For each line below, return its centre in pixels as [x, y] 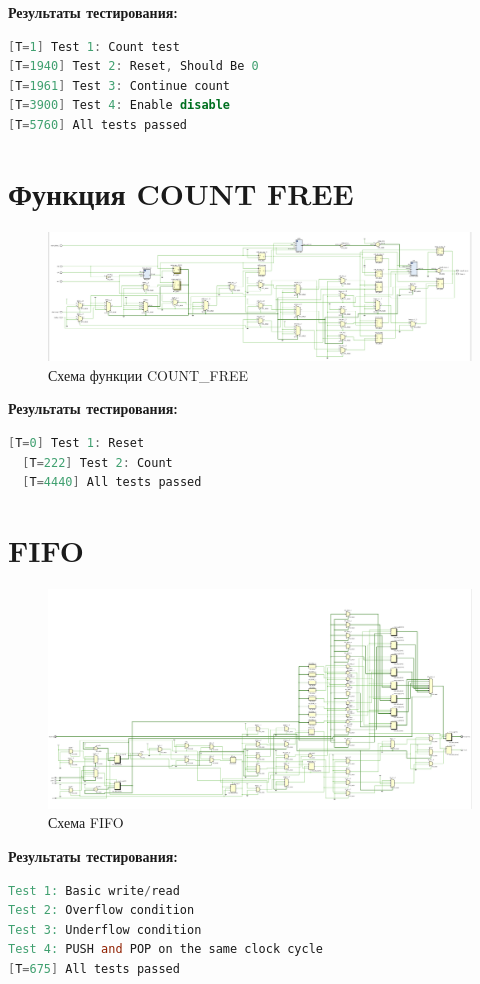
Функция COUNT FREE [181, 192]
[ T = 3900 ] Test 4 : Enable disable [119, 105]
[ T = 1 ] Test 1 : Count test [94, 46]
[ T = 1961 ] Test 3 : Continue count [119, 85]
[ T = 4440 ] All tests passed [112, 482]
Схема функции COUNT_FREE [148, 374]
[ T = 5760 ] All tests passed [98, 124]
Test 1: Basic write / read [94, 890]
